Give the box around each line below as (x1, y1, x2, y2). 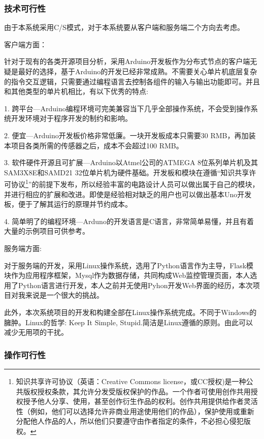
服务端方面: (4, 242, 42, 253)
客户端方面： (4, 39, 47, 49)
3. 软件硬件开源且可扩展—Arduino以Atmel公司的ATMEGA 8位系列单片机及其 (4, 157, 258, 168)
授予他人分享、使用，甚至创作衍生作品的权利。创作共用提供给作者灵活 (23, 396, 258, 406)
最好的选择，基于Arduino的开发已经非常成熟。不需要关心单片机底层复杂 (18, 66, 257, 76)
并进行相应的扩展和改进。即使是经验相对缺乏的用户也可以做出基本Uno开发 (4, 189, 252, 199)
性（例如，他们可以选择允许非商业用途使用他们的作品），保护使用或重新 (16, 405, 254, 416)
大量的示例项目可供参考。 (4, 226, 89, 236)
